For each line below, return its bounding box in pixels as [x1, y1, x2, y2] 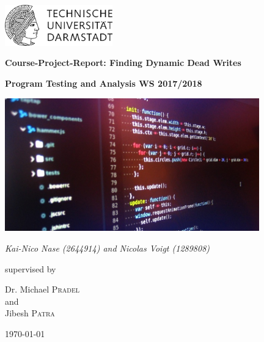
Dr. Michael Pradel [5, 283, 79, 296]
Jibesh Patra [5, 307, 55, 319]
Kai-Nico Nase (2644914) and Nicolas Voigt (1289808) [5, 241, 210, 254]
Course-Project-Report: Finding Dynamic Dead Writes [5, 56, 241, 69]
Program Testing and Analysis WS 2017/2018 [5, 77, 202, 90]
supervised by [5, 262, 56, 275]
